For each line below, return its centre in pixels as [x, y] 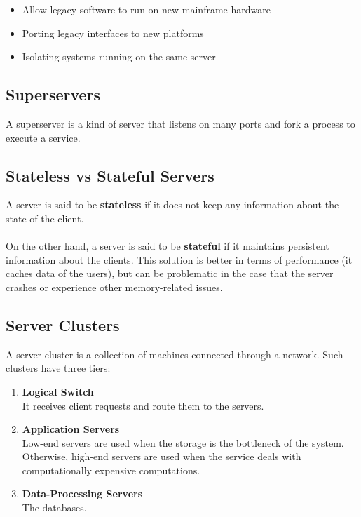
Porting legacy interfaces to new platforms [113, 33]
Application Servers [71, 429]
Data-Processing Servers [82, 493]
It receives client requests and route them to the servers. [143, 405]
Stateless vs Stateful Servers [110, 175]
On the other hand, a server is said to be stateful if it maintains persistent [168, 246]
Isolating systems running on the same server [119, 56]
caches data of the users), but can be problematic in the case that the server [170, 273]
